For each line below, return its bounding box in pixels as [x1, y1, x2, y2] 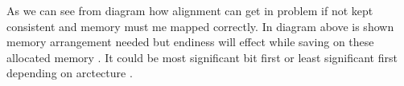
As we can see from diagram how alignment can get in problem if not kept [6, 2, 373, 18]
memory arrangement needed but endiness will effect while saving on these [6, 33, 374, 50]
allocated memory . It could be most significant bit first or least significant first [6, 49, 398, 65]
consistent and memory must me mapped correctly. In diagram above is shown [6, 18, 394, 34]
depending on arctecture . [6, 64, 133, 81]
